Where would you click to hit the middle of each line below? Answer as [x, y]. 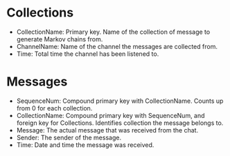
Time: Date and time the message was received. [85, 145]
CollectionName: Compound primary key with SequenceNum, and [110, 115]
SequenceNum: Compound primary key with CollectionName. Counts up [120, 101]
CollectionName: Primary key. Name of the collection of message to [113, 32]
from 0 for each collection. [54, 108]
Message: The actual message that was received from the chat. [107, 130]
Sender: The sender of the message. [69, 137]
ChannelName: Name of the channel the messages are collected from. [117, 46]
